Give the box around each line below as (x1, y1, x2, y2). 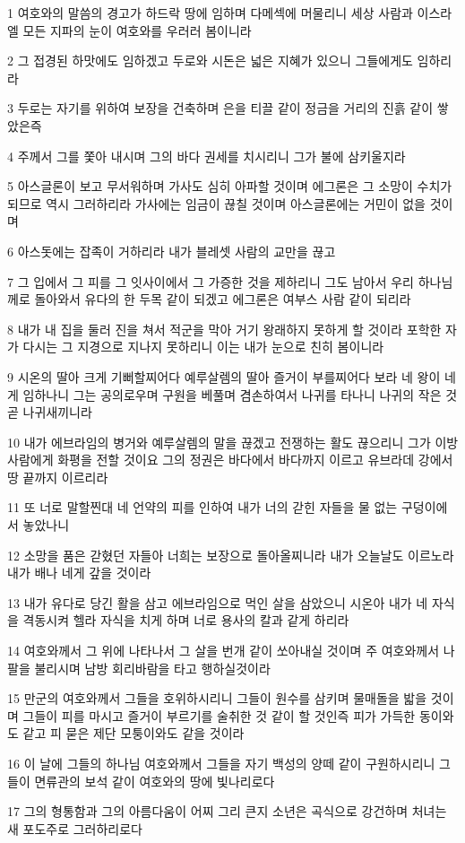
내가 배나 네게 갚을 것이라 (7, 563, 151, 582)
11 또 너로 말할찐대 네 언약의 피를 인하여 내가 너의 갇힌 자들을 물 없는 (7, 498, 398, 517)
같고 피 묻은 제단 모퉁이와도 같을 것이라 (22, 724, 245, 743)
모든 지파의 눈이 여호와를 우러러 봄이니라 (22, 21, 252, 39)
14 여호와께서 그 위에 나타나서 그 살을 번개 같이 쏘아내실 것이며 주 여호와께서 (7, 641, 440, 660)
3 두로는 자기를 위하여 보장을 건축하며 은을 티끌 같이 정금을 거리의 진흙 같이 (7, 99, 434, 117)
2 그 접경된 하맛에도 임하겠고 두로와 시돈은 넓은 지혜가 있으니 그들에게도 (7, 51, 413, 70)
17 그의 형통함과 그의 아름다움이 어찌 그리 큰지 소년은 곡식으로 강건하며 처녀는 (7, 802, 447, 821)
